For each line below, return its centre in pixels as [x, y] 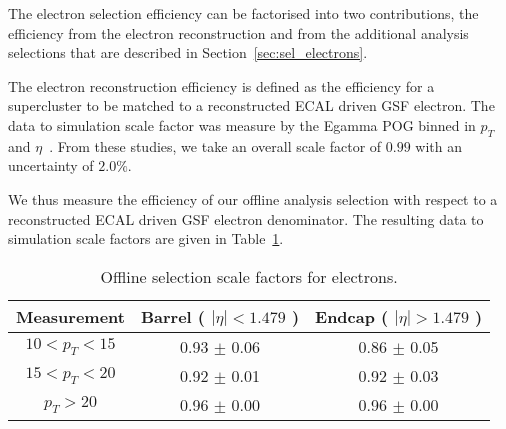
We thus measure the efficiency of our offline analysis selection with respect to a [253, 198]
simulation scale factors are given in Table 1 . [146, 238]
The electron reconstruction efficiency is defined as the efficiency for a [221, 85]
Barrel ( [173, 316]
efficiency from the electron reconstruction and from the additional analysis [238, 32]
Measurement [70, 316]
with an [439, 145]
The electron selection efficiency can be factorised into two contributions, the [243, 13]
